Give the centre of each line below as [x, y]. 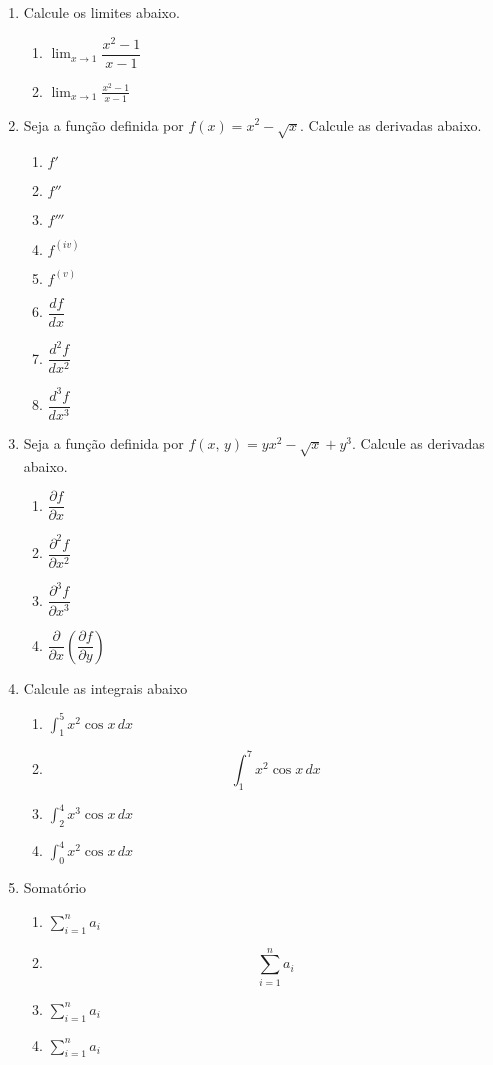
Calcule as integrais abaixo [105, 687]
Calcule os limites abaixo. [101, 12]
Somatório [55, 887]
